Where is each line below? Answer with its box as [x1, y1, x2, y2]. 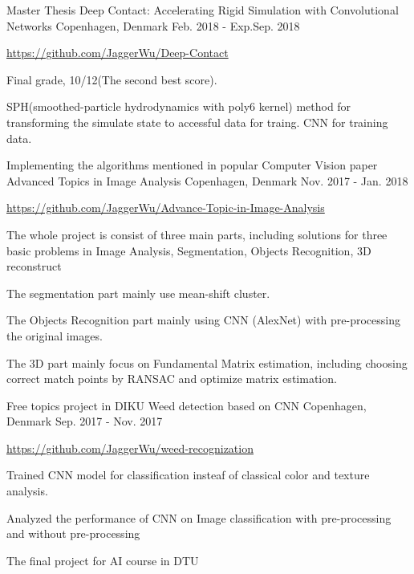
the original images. [6, 327, 103, 344]
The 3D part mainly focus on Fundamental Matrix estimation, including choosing [6, 354, 408, 371]
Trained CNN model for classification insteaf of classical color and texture [6, 466, 370, 483]
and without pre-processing [6, 525, 140, 542]
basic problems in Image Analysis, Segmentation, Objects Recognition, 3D [6, 242, 371, 259]
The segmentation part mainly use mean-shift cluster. [6, 284, 270, 301]
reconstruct [6, 258, 62, 275]
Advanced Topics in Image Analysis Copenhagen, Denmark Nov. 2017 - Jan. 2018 [6, 172, 408, 189]
